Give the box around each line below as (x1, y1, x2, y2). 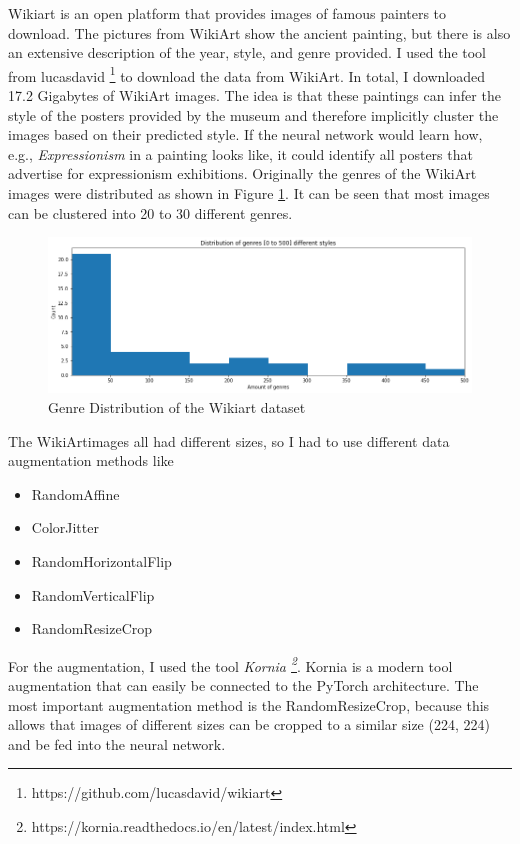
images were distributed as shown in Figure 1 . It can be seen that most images (8, 183, 490, 203)
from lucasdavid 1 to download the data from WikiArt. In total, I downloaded (8, 62, 486, 86)
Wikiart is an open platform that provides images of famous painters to (8, 3, 447, 23)
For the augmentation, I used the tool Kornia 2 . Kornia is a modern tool (8, 652, 453, 676)
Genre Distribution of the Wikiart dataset (48, 396, 306, 417)
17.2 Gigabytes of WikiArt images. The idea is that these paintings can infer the (8, 85, 501, 106)
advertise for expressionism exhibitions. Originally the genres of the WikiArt (8, 163, 477, 184)
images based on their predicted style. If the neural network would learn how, (8, 124, 483, 145)
